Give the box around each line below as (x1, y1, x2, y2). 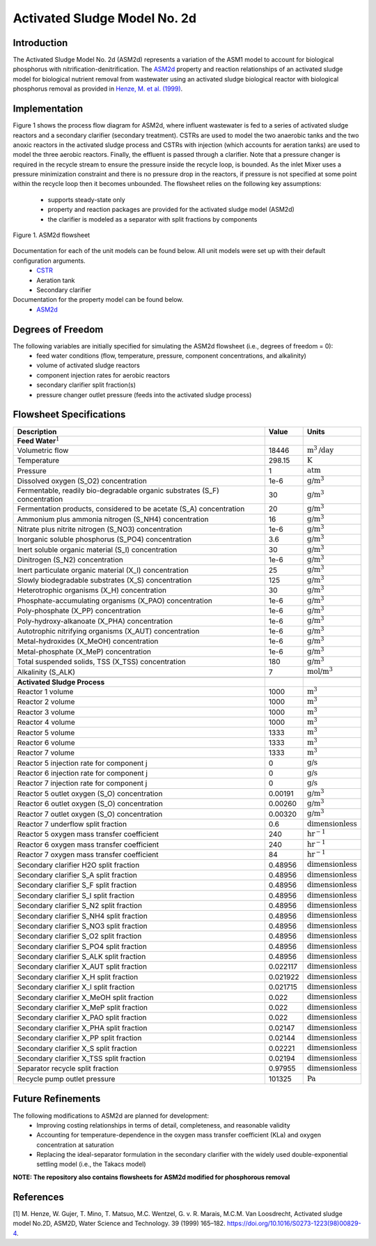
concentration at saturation (36, 1140, 114, 1149)
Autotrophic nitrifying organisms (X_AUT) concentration (17, 626, 200, 636)
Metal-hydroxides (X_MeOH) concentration (17, 636, 159, 646)
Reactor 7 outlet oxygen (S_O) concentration (17, 809, 163, 819)
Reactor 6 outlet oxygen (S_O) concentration (17, 799, 163, 808)
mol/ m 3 (306, 666, 334, 676)
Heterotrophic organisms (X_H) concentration (17, 585, 167, 595)
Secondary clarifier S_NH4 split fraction (17, 911, 148, 921)
